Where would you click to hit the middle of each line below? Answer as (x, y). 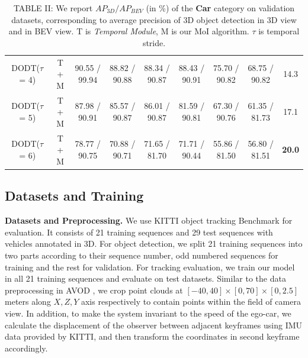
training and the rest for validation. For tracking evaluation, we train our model (150, 267)
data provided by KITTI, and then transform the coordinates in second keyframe (152, 336)
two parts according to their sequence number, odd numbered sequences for (142, 255)
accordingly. (26, 348)
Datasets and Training (74, 196)
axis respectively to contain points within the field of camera (191, 301)
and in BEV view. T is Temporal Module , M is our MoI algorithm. (129, 31)
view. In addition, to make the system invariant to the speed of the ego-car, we (148, 313)
